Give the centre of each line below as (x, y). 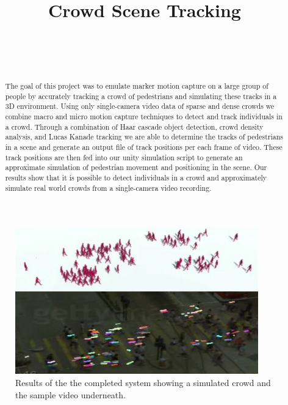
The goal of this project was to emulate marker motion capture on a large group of (137, 86)
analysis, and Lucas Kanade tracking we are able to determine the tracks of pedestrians (144, 137)
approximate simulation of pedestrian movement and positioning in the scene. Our (136, 167)
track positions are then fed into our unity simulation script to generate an (124, 157)
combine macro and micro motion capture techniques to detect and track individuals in (144, 117)
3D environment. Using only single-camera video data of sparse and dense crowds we (140, 106)
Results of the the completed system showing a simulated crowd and (143, 382)
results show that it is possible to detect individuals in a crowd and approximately (136, 178)
